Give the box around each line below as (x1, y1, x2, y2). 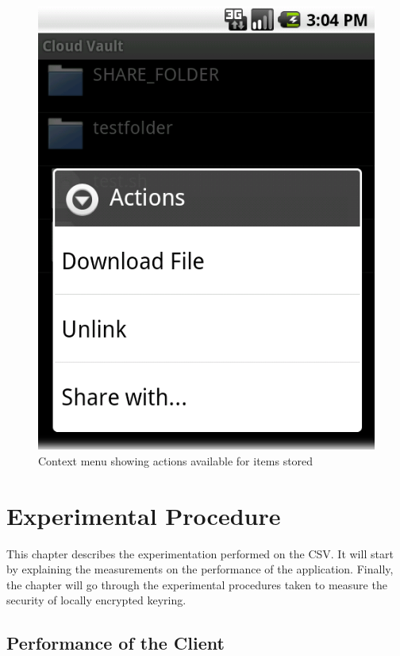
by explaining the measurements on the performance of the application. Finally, (6, 561, 394, 577)
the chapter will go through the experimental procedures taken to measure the (6, 576, 387, 592)
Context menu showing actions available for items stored (38, 452, 313, 469)
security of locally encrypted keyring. (6, 592, 187, 608)
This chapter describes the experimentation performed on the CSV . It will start (6, 545, 394, 561)
